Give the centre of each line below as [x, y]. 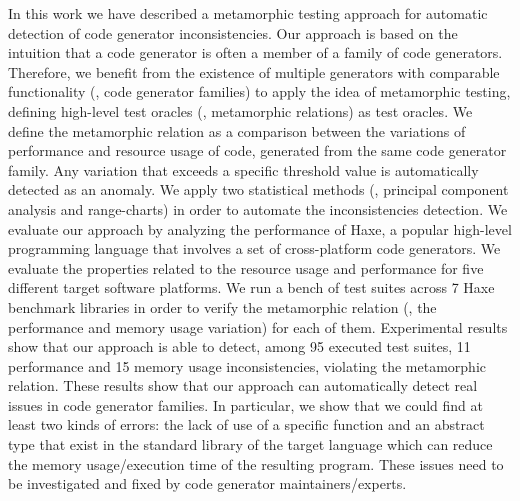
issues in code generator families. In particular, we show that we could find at [245, 404]
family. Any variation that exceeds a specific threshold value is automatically [243, 169]
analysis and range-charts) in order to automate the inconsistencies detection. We [258, 208]
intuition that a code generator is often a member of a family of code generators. [255, 52]
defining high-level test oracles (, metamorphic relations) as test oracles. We [240, 110]
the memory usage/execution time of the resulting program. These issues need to [256, 463]
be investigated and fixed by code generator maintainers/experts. [207, 483]
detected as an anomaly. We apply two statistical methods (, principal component [258, 189]
